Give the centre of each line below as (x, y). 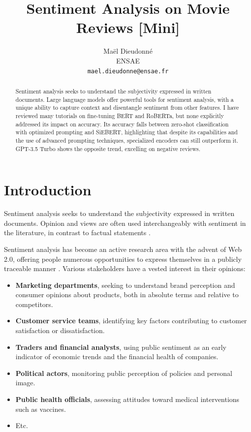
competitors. (34, 304)
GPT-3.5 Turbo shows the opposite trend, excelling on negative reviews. (108, 148)
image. (25, 383)
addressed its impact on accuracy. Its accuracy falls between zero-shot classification (122, 124)
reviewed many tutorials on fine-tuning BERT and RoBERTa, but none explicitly (120, 115)
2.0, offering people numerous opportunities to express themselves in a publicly (123, 259)
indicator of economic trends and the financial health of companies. (117, 356)
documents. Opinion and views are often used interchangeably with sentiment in (125, 223)
